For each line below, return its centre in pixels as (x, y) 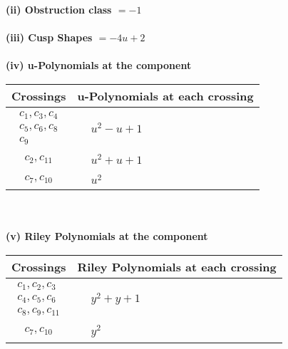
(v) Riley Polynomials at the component (107, 236)
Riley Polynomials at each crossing (177, 266)
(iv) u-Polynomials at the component (99, 65)
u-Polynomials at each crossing (165, 95)
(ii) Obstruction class (59, 9)
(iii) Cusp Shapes (49, 37)
